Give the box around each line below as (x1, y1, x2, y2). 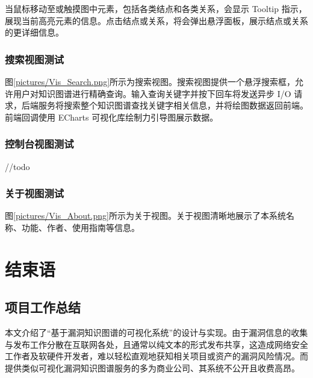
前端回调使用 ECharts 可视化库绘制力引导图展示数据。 (5, 110, 218, 123)
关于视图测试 (5, 186, 64, 201)
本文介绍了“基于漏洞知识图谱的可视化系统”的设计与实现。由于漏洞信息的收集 (5, 326, 308, 339)
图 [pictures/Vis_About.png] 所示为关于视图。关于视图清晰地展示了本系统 (5, 209, 286, 222)
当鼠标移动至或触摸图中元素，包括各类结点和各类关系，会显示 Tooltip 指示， (5, 2, 307, 14)
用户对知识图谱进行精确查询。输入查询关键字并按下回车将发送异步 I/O (13, 87, 291, 99)
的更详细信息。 (5, 26, 64, 39)
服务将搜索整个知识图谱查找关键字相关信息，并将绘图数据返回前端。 (38, 99, 308, 112)
